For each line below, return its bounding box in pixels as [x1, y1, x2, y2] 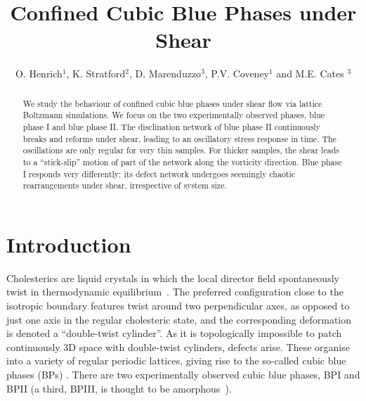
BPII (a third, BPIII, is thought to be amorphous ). [6, 381, 232, 395]
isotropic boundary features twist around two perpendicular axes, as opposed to [6, 298, 350, 313]
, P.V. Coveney [204, 66, 270, 81]
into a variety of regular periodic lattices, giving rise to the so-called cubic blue [6, 353, 346, 368]
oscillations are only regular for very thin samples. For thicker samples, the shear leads [22, 144, 339, 156]
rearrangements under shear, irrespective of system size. [22, 179, 227, 191]
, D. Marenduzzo [129, 66, 202, 81]
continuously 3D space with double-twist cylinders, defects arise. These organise [6, 339, 350, 354]
